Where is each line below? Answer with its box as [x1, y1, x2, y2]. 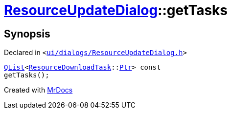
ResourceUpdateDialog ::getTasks [4, 2, 228, 19]
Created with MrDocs [4, 86, 73, 94]
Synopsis [4, 27, 50, 40]
